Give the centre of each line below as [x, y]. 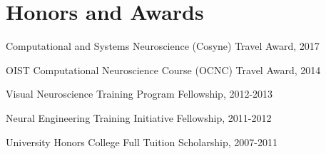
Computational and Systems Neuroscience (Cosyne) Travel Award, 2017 [163, 46]
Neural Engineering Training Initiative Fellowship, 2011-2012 [139, 117]
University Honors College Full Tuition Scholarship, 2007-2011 [142, 142]
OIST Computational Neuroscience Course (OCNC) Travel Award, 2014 [163, 70]
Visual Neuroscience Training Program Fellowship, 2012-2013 [139, 94]
